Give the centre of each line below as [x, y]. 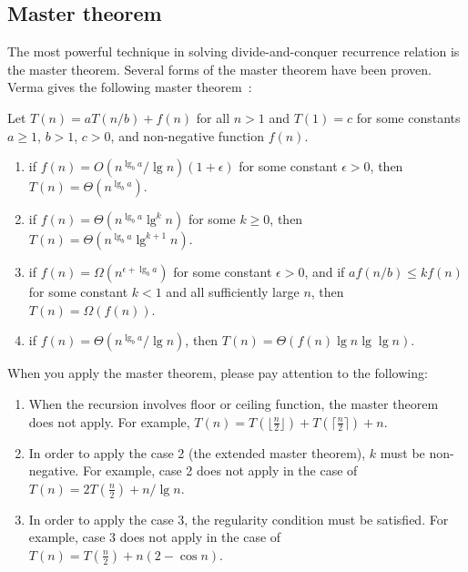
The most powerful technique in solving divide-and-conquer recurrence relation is [234, 51]
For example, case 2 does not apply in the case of [220, 470]
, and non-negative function [187, 135]
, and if [325, 272]
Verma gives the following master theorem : [130, 87]
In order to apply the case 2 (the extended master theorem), [197, 452]
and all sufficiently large [233, 292]
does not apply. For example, [109, 421]
